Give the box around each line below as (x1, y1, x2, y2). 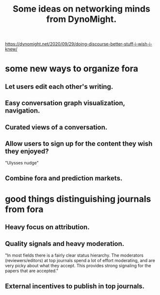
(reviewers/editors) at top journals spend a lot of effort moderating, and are (5, 258, 155, 263)
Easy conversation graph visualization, (5, 99, 125, 107)
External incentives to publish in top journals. (5, 282, 144, 290)
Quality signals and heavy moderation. (5, 239, 125, 248)
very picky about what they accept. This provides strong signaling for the (5, 263, 151, 269)
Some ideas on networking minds (13, 3, 150, 15)
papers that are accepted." (5, 268, 59, 274)
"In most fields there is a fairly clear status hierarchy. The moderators (5, 252, 144, 258)
